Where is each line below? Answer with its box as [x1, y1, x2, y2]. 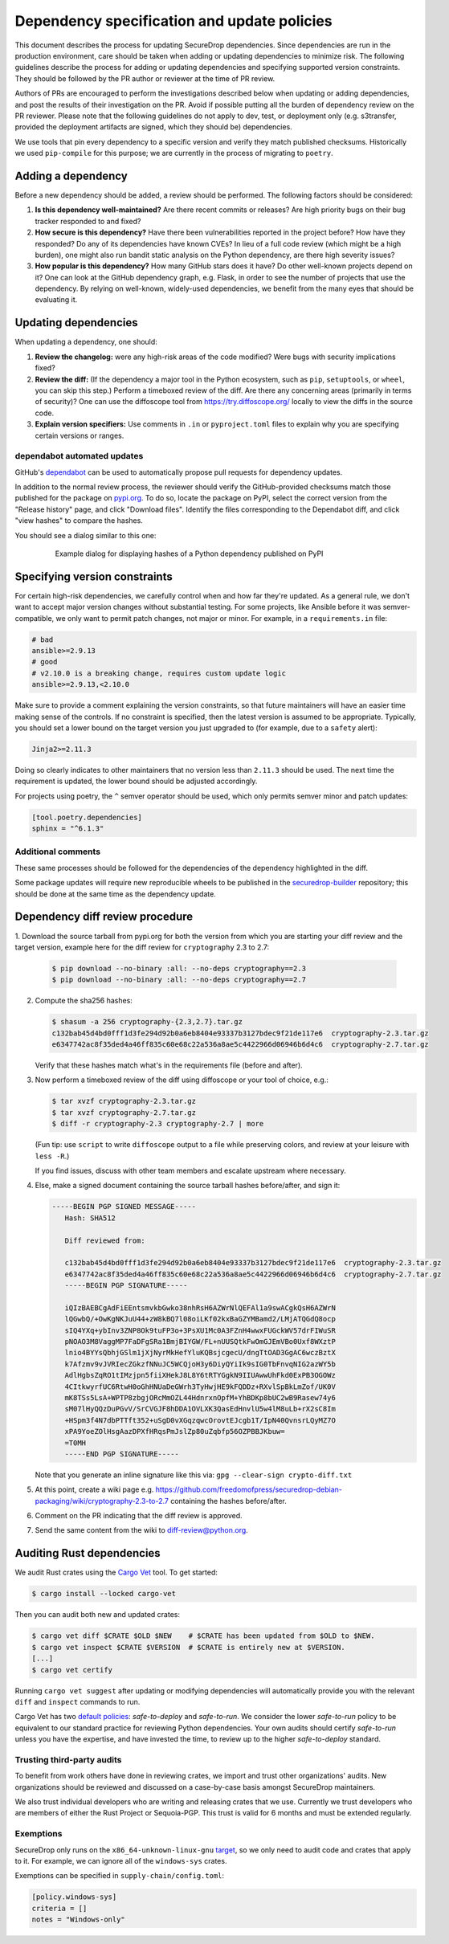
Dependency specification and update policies [14, 12, 333, 30]
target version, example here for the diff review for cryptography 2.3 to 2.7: [14, 942, 269, 952]
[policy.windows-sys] [31, 1893, 117, 1901]
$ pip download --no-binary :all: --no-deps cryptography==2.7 [51, 975, 307, 984]
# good [31, 657, 58, 667]
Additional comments [14, 846, 100, 857]
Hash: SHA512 [64, 1213, 116, 1223]
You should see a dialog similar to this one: [14, 530, 157, 540]
